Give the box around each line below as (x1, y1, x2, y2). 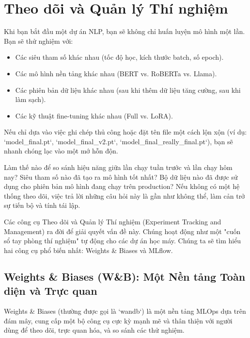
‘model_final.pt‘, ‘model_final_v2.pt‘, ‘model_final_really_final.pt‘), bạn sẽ (4, 136, 233, 146)
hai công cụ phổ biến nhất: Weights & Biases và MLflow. (4, 245, 173, 255)
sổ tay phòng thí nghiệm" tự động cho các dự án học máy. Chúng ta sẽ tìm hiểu (4, 236, 241, 246)
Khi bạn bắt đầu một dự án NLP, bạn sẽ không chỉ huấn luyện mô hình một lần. (4, 26, 245, 36)
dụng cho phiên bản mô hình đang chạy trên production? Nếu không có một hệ (4, 181, 240, 191)
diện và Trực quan (4, 283, 97, 298)
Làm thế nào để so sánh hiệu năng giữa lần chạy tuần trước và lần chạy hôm (4, 162, 233, 172)
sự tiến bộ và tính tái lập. (4, 200, 80, 210)
